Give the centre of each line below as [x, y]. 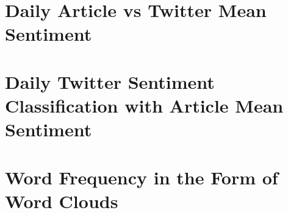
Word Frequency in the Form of [142, 177]
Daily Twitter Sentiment [110, 81]
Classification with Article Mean [144, 105]
